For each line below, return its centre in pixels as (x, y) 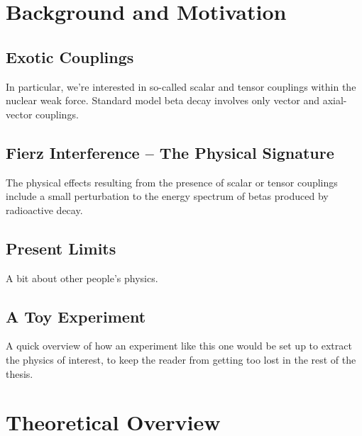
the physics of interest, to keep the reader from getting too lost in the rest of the (181, 359)
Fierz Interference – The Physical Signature (170, 152)
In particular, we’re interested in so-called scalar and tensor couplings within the (181, 86)
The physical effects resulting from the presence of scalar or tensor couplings (172, 182)
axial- (335, 100)
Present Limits (61, 248)
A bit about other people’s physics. (82, 278)
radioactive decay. (44, 209)
